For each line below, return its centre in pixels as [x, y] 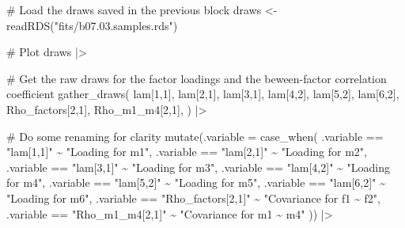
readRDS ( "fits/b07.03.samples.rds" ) [92, 25]
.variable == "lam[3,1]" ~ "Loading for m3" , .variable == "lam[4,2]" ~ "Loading [198, 167]
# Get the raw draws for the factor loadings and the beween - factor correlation [197, 78]
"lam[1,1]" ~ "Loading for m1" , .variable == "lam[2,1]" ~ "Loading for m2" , [187, 152]
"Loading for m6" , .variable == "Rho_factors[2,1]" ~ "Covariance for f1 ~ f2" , [193, 198]
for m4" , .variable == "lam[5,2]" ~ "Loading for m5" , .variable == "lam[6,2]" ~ [196, 182]
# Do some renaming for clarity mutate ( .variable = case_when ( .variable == [195, 136]
